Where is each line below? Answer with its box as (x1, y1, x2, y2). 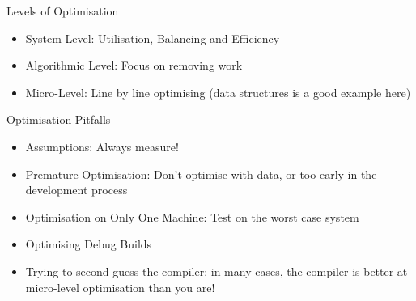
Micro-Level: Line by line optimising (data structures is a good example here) (25, 83, 411, 100)
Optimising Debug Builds (25, 235, 152, 252)
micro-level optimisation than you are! (25, 278, 215, 295)
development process (25, 181, 128, 198)
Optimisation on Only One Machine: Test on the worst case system (25, 208, 359, 225)
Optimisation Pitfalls (6, 111, 111, 128)
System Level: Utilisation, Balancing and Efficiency (25, 29, 280, 46)
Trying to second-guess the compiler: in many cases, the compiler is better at (25, 262, 408, 279)
